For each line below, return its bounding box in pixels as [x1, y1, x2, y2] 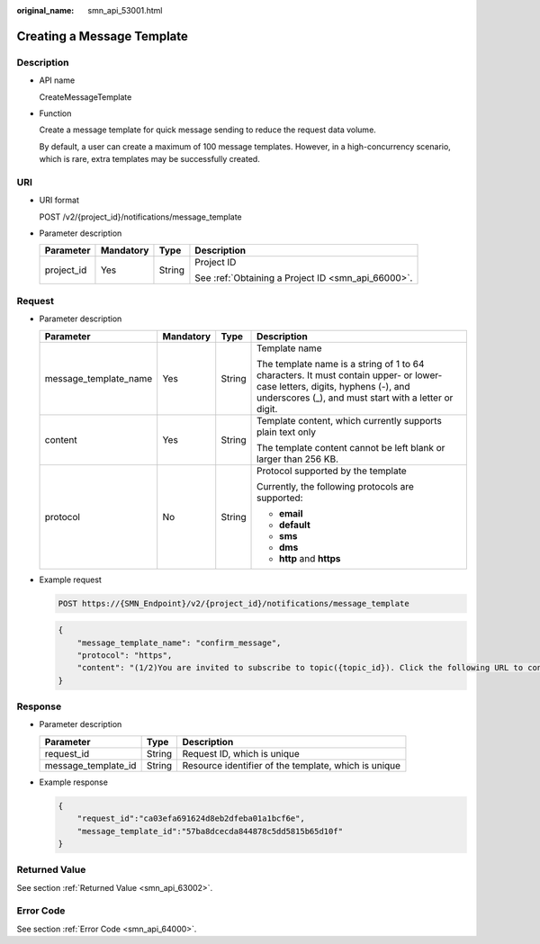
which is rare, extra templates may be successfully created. [39, 154, 260, 165]
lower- [414, 369, 443, 382]
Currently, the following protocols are [256, 480, 414, 492]
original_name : [16, 5, 75, 15]
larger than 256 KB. [256, 453, 339, 465]
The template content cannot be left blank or [256, 441, 445, 454]
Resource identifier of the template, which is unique [182, 759, 400, 771]
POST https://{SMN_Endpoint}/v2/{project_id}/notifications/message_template [58, 598, 409, 608]
